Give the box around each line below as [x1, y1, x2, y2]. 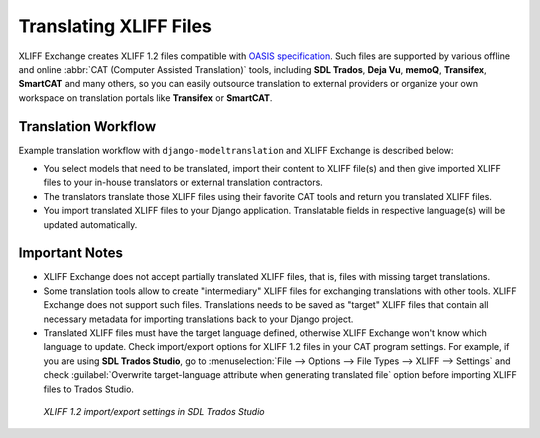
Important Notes [18, 245, 124, 262]
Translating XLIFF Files [18, 15, 212, 37]
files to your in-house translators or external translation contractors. [43, 176, 324, 189]
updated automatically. [43, 218, 138, 230]
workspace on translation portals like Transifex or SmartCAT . [18, 91, 273, 104]
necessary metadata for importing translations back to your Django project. [43, 313, 354, 325]
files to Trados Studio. [43, 383, 135, 395]
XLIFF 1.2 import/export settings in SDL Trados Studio [43, 406, 265, 417]
